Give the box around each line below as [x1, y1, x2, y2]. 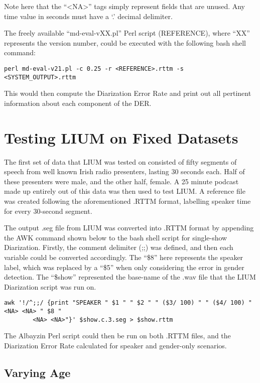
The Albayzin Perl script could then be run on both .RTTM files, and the [4, 330, 231, 341]
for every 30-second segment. [4, 205, 92, 216]
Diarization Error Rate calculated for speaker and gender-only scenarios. [4, 340, 227, 350]
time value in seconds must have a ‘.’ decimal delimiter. [4, 11, 173, 21]
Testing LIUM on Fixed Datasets [4, 127, 238, 148]
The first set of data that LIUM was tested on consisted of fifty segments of [4, 156, 237, 167]
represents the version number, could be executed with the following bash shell [4, 37, 246, 48]
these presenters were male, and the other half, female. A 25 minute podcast [4, 176, 239, 186]
